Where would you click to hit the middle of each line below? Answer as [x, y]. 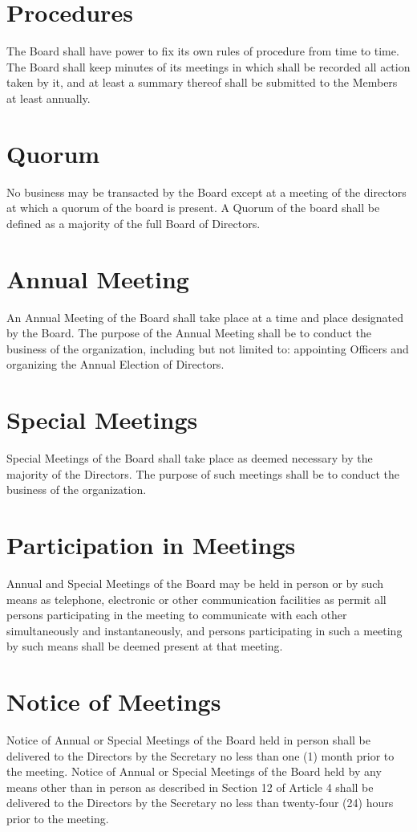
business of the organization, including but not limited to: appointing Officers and [208, 348]
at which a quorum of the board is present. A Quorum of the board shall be [193, 208]
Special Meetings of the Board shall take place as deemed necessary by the [190, 458]
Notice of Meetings [114, 701]
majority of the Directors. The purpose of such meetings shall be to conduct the [203, 473]
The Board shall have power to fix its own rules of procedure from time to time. [203, 51]
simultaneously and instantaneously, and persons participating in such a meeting [204, 630]
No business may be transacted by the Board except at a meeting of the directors [206, 192]
